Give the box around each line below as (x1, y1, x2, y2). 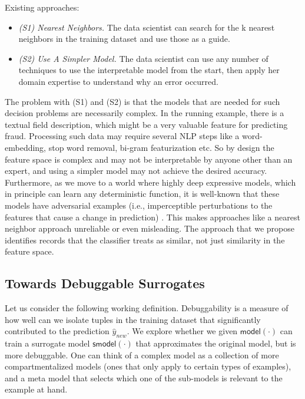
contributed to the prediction (5, 325, 110, 337)
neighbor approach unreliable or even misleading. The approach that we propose (5, 222, 294, 235)
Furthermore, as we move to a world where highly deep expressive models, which (5, 176, 296, 188)
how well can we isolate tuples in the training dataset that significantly (5, 313, 261, 325)
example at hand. (5, 383, 68, 395)
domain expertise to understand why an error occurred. (18, 75, 218, 87)
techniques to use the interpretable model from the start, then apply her (18, 64, 280, 76)
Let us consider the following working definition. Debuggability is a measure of (5, 302, 289, 314)
